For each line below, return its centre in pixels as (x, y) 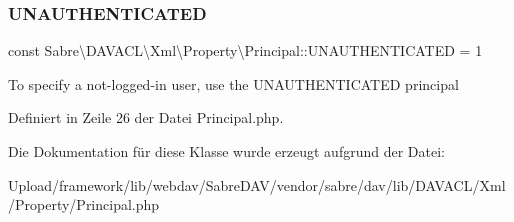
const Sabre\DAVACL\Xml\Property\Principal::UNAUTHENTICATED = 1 (245, 50)
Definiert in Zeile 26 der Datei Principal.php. (146, 117)
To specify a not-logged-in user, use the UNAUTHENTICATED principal (233, 83)
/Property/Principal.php (84, 204)
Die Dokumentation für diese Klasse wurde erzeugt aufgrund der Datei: (226, 151)
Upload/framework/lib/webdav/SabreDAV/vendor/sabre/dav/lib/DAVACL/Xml (257, 184)
